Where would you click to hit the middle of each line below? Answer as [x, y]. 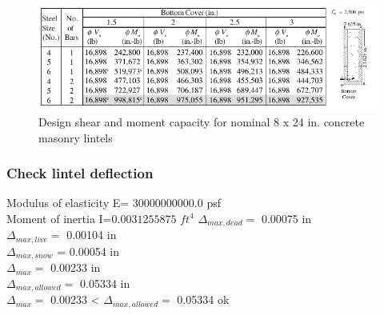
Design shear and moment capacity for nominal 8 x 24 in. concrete [202, 121]
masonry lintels [76, 137]
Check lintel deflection [80, 173]
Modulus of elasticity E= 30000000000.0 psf [114, 203]
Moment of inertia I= [59, 218]
